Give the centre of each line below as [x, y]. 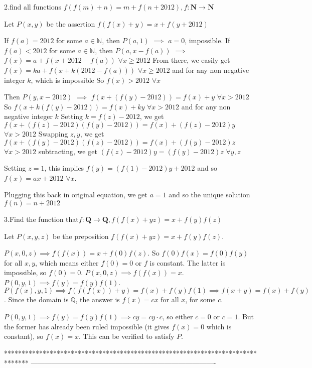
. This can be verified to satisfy [127, 336]
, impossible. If [207, 40]
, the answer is [98, 299]
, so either [178, 317]
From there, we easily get [191, 60]
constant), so [24, 336]
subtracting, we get [68, 151]
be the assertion [71, 23]
